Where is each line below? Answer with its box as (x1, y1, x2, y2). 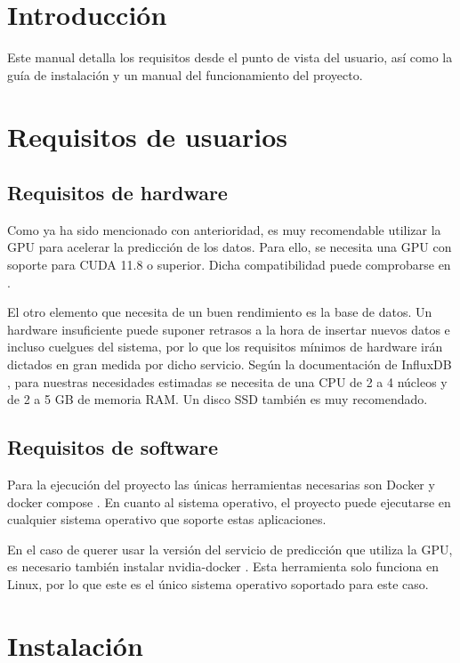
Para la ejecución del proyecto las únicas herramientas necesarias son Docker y (7, 475, 435, 494)
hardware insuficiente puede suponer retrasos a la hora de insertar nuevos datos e (7, 319, 450, 338)
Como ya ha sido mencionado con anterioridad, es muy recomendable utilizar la (7, 220, 441, 239)
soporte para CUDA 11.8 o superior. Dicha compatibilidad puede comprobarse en (7, 255, 451, 274)
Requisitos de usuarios (7, 117, 287, 154)
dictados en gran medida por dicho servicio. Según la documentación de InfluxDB (7, 355, 452, 374)
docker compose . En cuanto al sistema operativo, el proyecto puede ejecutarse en (7, 492, 451, 511)
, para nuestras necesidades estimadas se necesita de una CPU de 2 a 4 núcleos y (7, 372, 448, 391)
